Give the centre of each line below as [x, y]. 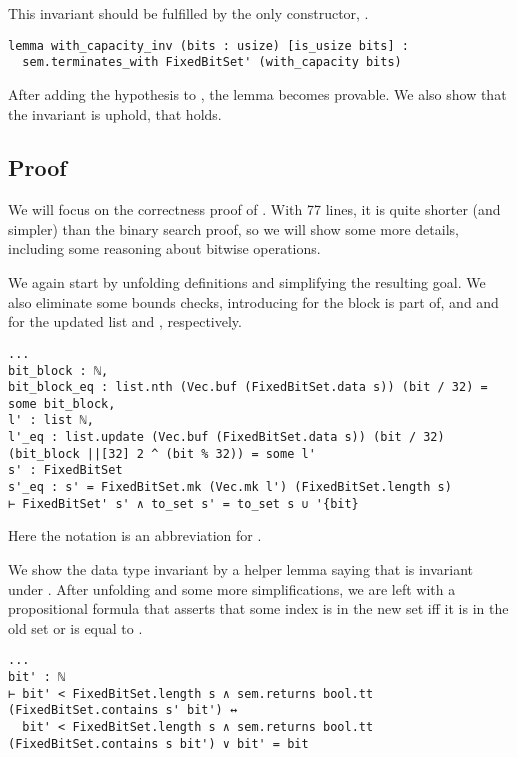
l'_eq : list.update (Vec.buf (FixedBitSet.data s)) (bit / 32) [226, 437]
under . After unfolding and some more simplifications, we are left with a [232, 588]
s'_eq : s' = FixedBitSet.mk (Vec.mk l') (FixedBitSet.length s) [230, 487]
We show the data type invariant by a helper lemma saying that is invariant [241, 569]
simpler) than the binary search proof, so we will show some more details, [233, 228]
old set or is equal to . [75, 627]
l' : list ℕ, [51, 420]
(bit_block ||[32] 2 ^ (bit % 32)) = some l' [162, 453]
